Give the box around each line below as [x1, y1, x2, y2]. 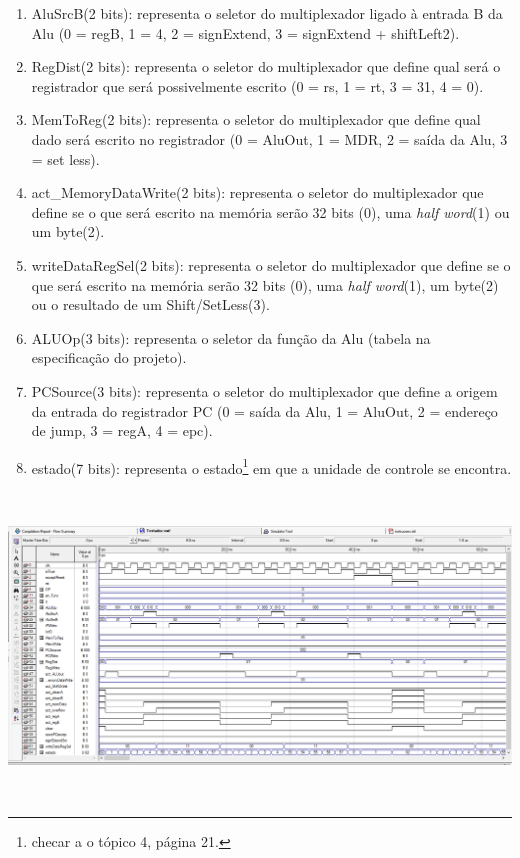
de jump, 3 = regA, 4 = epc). [31, 420, 213, 441]
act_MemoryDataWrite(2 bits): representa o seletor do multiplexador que [31, 182, 484, 203]
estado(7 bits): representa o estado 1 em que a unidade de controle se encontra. [31, 454, 512, 478]
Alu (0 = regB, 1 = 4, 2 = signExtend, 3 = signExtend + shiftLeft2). [31, 22, 460, 43]
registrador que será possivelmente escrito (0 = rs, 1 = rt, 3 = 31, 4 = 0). [31, 75, 484, 96]
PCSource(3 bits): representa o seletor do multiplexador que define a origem [31, 380, 498, 401]
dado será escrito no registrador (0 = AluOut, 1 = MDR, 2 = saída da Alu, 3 [31, 128, 508, 149]
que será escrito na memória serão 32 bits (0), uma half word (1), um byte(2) [31, 274, 499, 295]
